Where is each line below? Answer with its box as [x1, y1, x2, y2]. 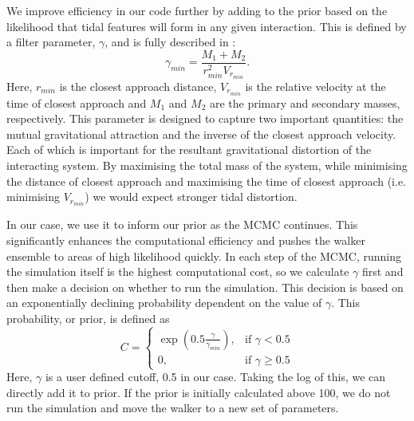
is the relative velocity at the [245, 77, 386, 94]
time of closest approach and [6, 94, 147, 111]
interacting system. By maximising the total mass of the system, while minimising [6, 157, 408, 174]
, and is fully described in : [104, 33, 236, 50]
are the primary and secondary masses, [209, 94, 400, 111]
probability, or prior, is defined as [6, 309, 170, 326]
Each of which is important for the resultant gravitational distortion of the [6, 141, 372, 158]
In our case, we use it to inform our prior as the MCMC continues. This [6, 216, 358, 233]
